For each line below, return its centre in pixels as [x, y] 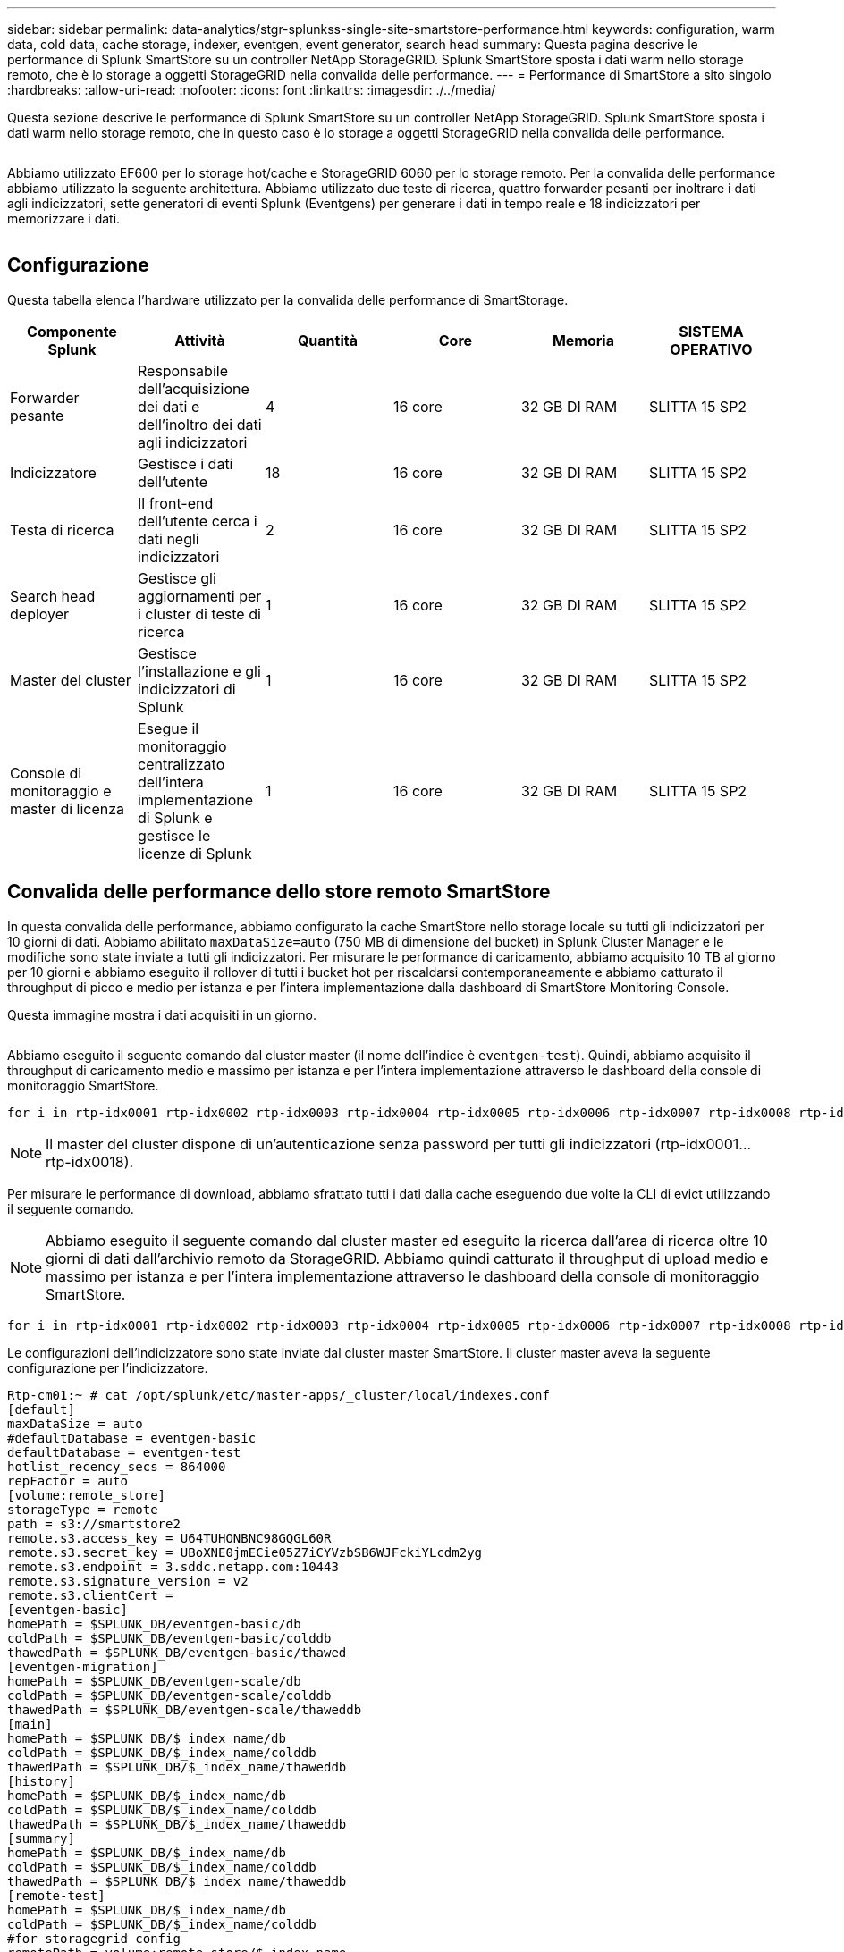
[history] [41, 1781]
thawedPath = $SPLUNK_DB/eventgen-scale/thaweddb [185, 1709]
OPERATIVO [711, 349]
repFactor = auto [68, 1481]
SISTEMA [711, 331]
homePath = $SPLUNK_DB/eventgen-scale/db [154, 1681]
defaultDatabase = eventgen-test [124, 1452]
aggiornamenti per [199, 596]
